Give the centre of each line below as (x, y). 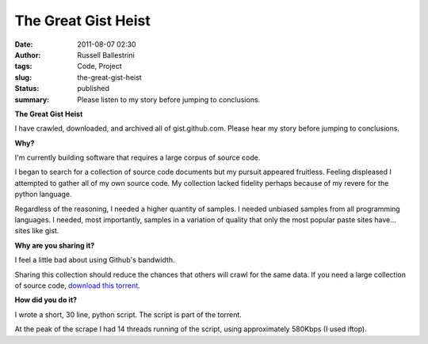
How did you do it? (46, 300)
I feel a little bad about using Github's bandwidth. (95, 260)
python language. (43, 195)
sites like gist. (37, 231)
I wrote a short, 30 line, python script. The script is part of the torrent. (128, 314)
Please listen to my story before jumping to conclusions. (169, 100)
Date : (24, 44)
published (94, 89)
